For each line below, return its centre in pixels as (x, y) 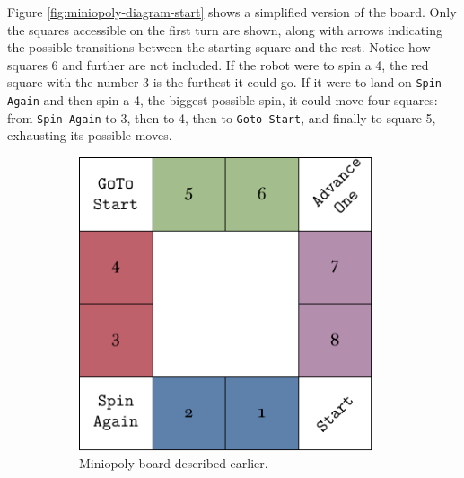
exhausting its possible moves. (90, 135)
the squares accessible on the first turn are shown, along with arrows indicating (225, 29)
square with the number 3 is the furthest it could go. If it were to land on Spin (225, 82)
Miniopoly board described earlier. (174, 463)
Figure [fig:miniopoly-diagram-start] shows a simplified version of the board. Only (232, 12)
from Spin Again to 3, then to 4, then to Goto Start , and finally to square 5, (222, 117)
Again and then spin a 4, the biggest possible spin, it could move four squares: (223, 100)
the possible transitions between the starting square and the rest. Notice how (219, 47)
